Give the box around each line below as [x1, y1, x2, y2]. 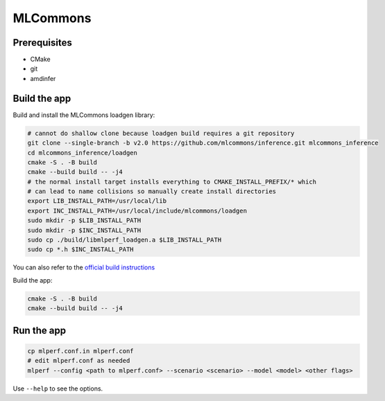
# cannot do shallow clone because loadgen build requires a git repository [27, 129, 295, 137]
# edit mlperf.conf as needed [27, 357, 130, 365]
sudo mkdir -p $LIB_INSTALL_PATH [27, 217, 142, 224]
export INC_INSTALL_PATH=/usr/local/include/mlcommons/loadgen [27, 206, 248, 215]
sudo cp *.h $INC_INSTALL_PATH [27, 246, 135, 253]
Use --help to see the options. [12, 384, 103, 393]
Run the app [12, 324, 66, 336]
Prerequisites [12, 37, 72, 48]
